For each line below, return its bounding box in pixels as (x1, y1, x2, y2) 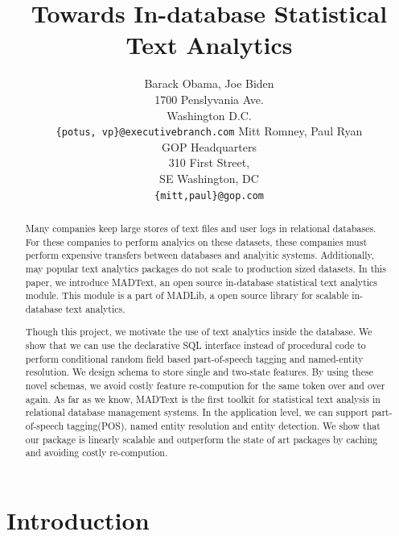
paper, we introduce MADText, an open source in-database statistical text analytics (25, 275, 378, 289)
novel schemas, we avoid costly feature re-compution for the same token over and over (25, 379, 385, 393)
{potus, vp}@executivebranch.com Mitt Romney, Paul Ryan (56, 123, 363, 139)
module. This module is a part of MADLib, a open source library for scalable (25, 289, 349, 302)
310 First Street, (168, 154, 250, 171)
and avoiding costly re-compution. (25, 446, 168, 459)
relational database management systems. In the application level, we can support (25, 405, 368, 419)
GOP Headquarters (162, 138, 257, 155)
